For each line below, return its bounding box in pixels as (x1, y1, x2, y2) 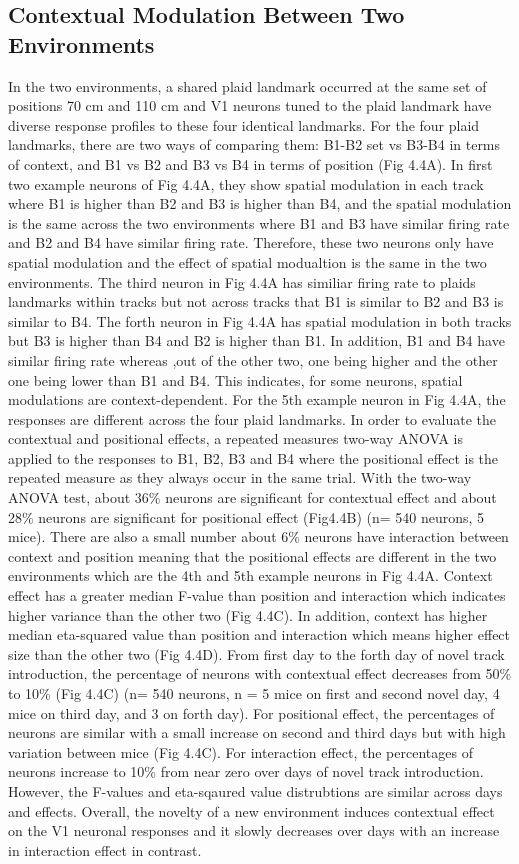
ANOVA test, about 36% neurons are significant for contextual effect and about (8, 487, 497, 508)
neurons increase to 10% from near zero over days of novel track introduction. (8, 761, 484, 782)
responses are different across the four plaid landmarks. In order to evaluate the (8, 408, 497, 429)
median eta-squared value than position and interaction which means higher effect (8, 624, 511, 645)
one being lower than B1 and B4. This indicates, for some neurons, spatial (8, 369, 463, 390)
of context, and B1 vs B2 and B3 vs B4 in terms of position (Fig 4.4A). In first (8, 153, 493, 174)
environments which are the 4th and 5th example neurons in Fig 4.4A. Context (8, 565, 493, 586)
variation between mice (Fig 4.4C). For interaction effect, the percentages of (8, 741, 473, 762)
